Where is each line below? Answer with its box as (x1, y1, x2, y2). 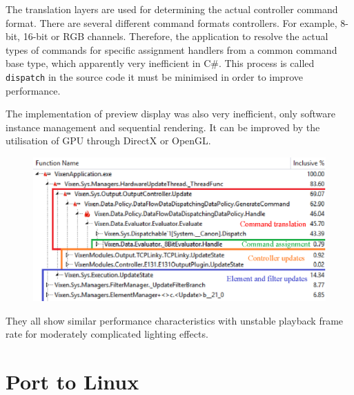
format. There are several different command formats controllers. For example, (6, 15, 337, 30)
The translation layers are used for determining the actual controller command (6, 2, 338, 16)
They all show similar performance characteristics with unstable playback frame (6, 313, 344, 327)
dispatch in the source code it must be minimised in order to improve (6, 69, 303, 84)
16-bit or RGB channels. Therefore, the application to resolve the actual (23, 29, 328, 44)
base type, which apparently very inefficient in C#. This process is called (6, 56, 315, 70)
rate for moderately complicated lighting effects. (6, 327, 208, 341)
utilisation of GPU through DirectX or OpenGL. (6, 133, 211, 148)
